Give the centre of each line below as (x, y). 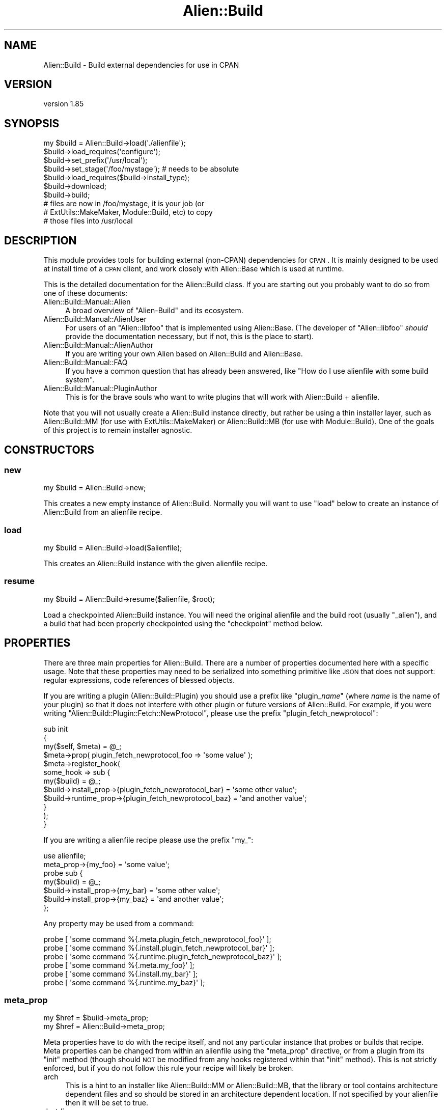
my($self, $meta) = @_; (82, 746)
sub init (56, 729)
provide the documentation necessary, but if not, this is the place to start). (190, 337)
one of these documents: (85, 293)
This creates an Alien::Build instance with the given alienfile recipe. (156, 564)
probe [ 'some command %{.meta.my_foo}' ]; (119, 965)
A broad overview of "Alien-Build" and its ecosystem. (154, 311)
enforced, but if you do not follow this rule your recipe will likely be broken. (169, 1068)
